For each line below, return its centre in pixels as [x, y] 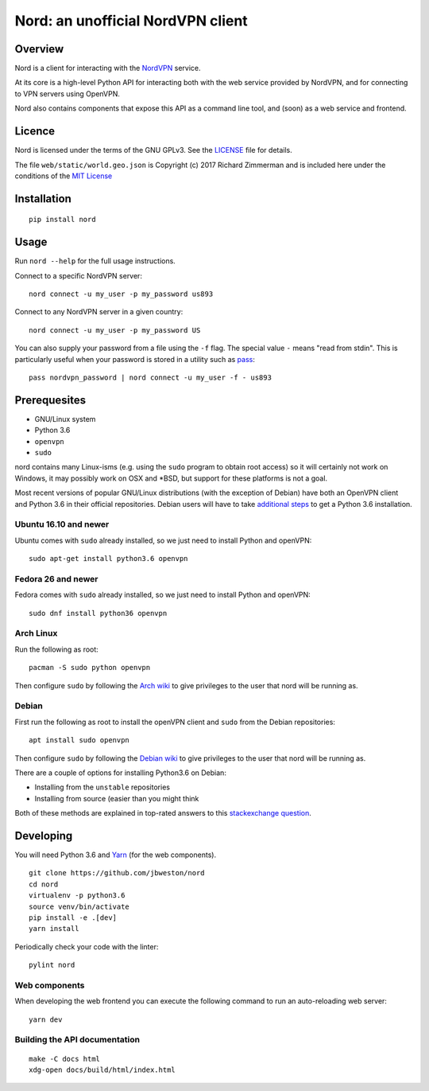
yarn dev [46, 1019]
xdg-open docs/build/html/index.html [102, 1070]
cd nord [44, 884]
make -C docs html [65, 1059]
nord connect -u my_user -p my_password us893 [121, 294]
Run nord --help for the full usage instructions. [95, 261]
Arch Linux [36, 633]
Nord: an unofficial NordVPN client [131, 21]
